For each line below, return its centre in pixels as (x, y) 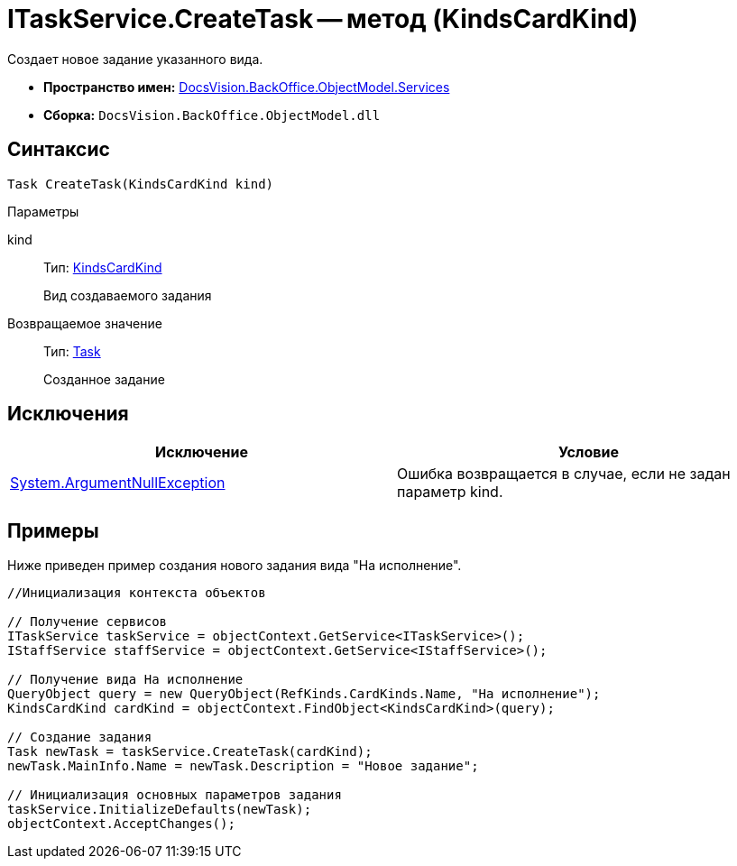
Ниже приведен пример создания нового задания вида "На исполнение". (235, 566)
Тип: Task (72, 351)
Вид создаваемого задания (128, 295)
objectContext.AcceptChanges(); (121, 824)
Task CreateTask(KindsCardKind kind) (141, 184)
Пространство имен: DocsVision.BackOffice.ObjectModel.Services (247, 87)
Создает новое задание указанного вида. (135, 59)
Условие (589, 452)
